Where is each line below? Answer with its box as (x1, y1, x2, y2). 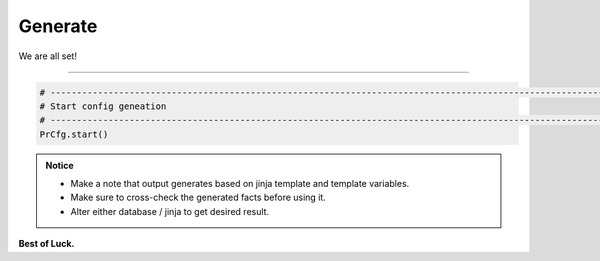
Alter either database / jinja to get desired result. (70, 205, 270, 217)
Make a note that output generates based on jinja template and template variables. (70, 178, 410, 190)
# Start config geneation (39, 100, 167, 112)
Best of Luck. (18, 238, 75, 250)
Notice (45, 159, 74, 171)
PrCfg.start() (39, 128, 109, 140)
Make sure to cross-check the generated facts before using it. (70, 191, 327, 204)
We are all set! (18, 50, 77, 62)
